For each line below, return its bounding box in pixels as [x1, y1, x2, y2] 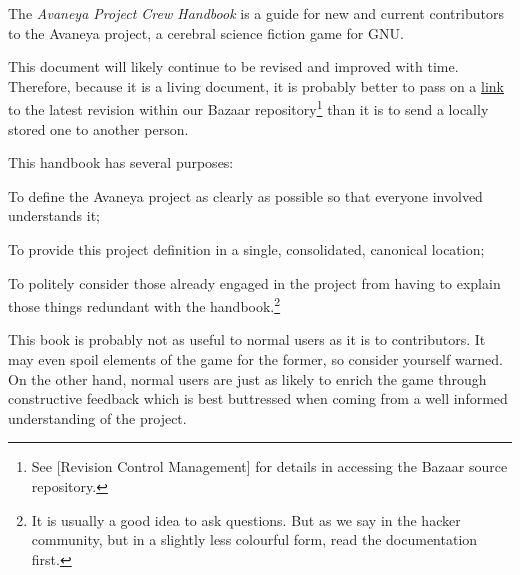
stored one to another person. [8, 118, 189, 139]
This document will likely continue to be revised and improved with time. [8, 56, 459, 77]
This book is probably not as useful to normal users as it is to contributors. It [8, 329, 486, 350]
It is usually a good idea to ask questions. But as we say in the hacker [31, 509, 461, 530]
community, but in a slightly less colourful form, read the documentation [31, 529, 478, 550]
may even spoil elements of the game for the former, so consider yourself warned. [8, 349, 503, 370]
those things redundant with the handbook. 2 [8, 293, 281, 316]
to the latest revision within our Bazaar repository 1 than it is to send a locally [8, 96, 489, 120]
